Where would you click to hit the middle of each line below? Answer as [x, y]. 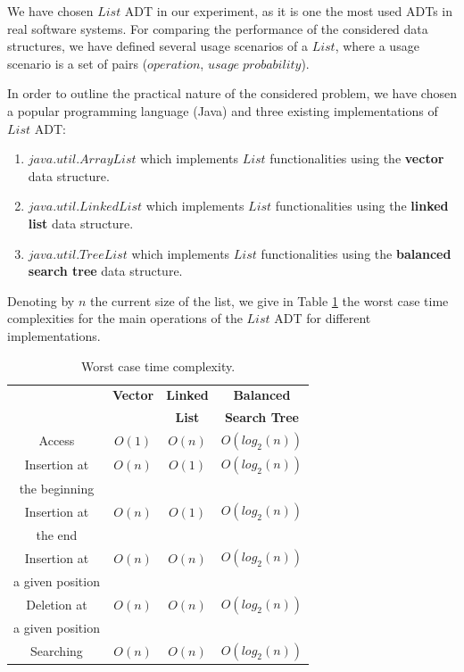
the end [57, 534]
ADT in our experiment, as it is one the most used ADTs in [289, 11]
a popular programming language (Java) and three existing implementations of [223, 110]
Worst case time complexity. [158, 365]
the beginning [57, 488]
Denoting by [41, 300]
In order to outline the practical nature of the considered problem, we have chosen [232, 93]
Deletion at [57, 604]
